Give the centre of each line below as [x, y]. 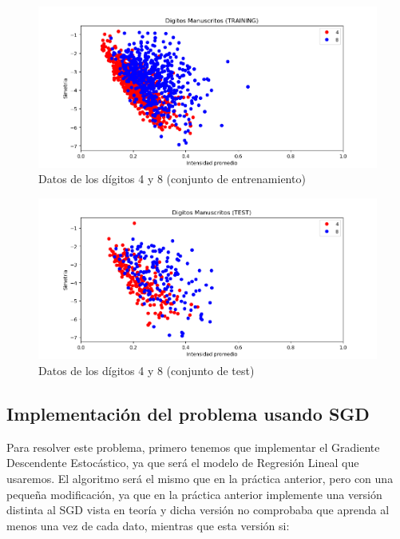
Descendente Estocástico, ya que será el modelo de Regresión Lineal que [183, 463]
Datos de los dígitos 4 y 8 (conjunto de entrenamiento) [172, 179]
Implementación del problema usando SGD [188, 413]
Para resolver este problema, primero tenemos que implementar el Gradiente [193, 447]
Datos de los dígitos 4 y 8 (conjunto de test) [147, 370]
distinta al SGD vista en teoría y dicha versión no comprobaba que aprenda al [198, 510]
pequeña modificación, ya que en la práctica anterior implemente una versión [194, 494]
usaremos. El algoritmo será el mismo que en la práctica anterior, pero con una [200, 478]
